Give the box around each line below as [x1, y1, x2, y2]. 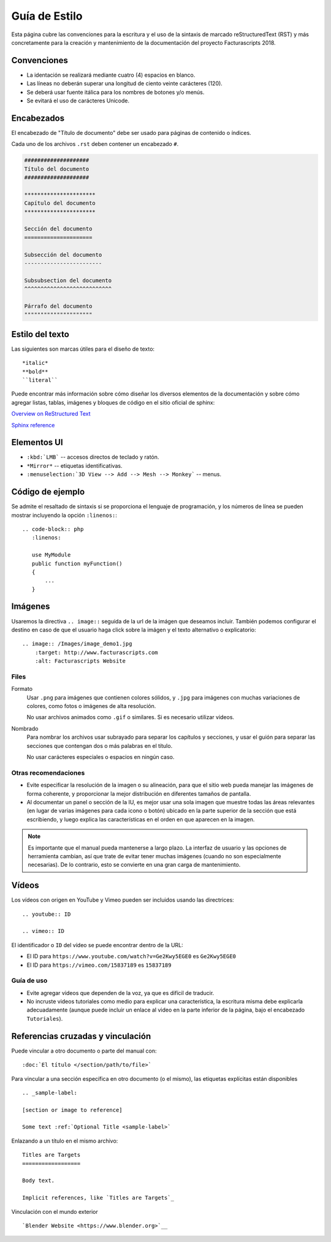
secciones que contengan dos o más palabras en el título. [26, 742, 173, 749]
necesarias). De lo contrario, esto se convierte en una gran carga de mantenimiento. [28, 861, 241, 869]
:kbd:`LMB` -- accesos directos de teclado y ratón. [26, 454, 159, 461]
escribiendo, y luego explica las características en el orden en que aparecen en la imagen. [26, 815, 255, 823]
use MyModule [31, 552, 71, 558]
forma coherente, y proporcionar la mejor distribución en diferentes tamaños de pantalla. [26, 790, 251, 797]
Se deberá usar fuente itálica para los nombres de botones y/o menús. [26, 88, 205, 96]
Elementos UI [11, 437, 64, 448]
